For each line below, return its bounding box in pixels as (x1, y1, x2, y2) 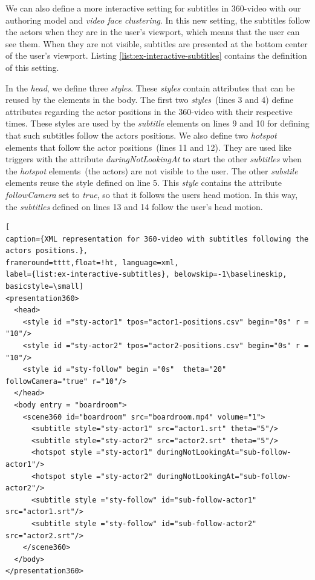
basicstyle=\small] (5, 282, 83, 291)
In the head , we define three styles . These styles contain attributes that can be (5, 81, 295, 94)
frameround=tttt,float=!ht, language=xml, (5, 258, 179, 267)
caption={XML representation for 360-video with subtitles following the (5, 234, 309, 243)
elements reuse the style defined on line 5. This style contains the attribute (5, 176, 282, 189)
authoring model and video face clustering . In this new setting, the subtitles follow (5, 13, 311, 26)
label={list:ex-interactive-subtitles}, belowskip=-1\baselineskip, (5, 270, 287, 279)
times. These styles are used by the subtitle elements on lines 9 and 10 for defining (5, 117, 310, 130)
